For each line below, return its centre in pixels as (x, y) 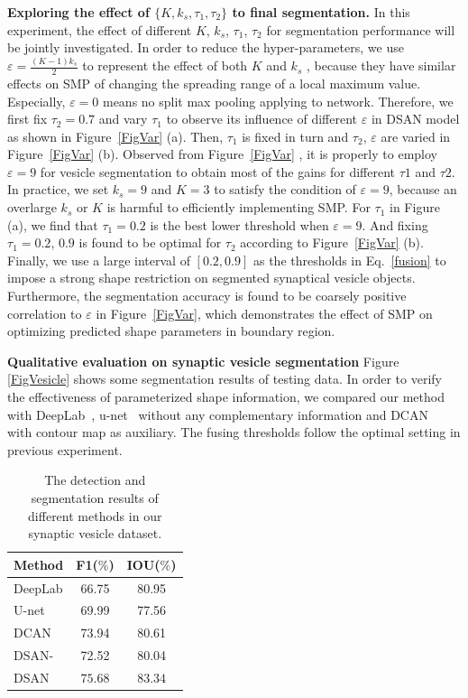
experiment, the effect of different (100, 29)
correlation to (45, 313)
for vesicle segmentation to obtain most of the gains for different (218, 171)
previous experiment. (65, 449)
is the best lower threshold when (239, 224)
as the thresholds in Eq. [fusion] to (349, 260)
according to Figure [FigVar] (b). (332, 242)
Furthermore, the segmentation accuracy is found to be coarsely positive (207, 296)
